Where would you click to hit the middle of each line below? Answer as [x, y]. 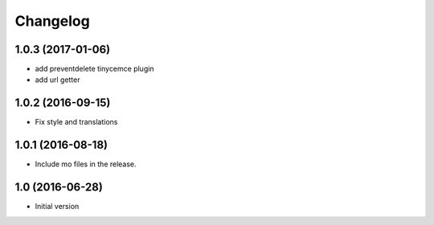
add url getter [57, 80]
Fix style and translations [76, 122]
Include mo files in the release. [86, 164]
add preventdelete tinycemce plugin [94, 69]
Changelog [52, 21]
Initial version [57, 207]
